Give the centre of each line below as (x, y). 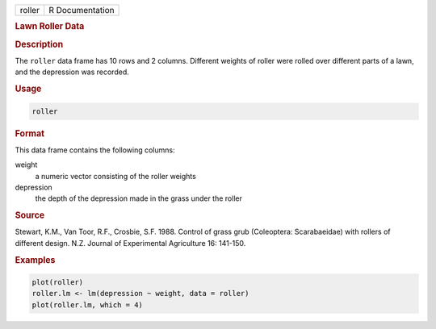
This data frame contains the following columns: (95, 150)
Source (30, 215)
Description (39, 44)
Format (29, 133)
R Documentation (82, 10)
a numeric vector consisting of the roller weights (116, 176)
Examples (35, 260)
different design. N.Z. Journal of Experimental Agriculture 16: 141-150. (130, 243)
